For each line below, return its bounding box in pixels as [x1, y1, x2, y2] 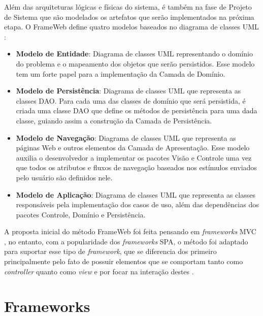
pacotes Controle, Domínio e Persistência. [16, 209, 146, 219]
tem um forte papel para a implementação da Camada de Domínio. [16, 68, 225, 79]
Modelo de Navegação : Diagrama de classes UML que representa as [16, 132, 236, 143]
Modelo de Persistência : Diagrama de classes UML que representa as [16, 85, 241, 96]
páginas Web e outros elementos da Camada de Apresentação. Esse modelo [16, 142, 250, 153]
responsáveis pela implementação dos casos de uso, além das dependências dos [16, 199, 259, 210]
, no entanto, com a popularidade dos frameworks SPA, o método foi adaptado [4, 236, 248, 246]
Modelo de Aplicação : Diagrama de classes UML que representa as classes [16, 189, 255, 200]
